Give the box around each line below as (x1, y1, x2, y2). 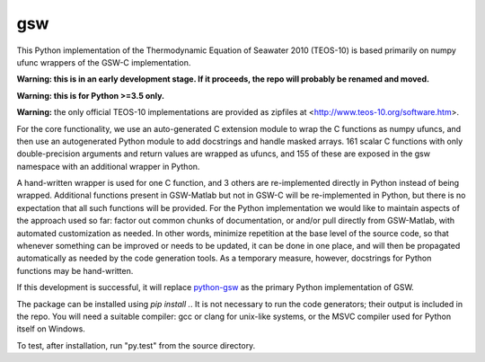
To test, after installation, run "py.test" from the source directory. (16, 340, 256, 350)
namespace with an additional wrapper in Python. (16, 161, 200, 172)
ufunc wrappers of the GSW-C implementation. (16, 57, 191, 67)
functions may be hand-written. (16, 265, 134, 276)
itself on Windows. (16, 323, 85, 334)
